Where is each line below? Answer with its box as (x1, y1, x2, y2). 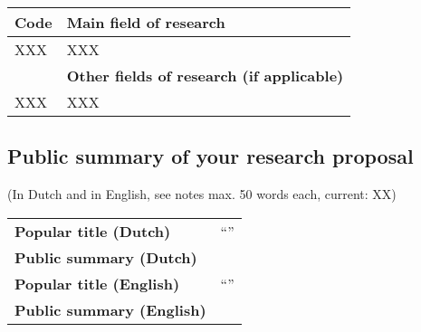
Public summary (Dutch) (14, 246, 197, 268)
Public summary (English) (14, 299, 206, 320)
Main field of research (66, 12, 225, 33)
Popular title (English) (14, 272, 180, 294)
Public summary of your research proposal (7, 142, 414, 170)
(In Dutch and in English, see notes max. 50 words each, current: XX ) (7, 185, 397, 204)
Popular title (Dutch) (14, 220, 171, 242)
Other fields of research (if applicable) (66, 65, 344, 86)
